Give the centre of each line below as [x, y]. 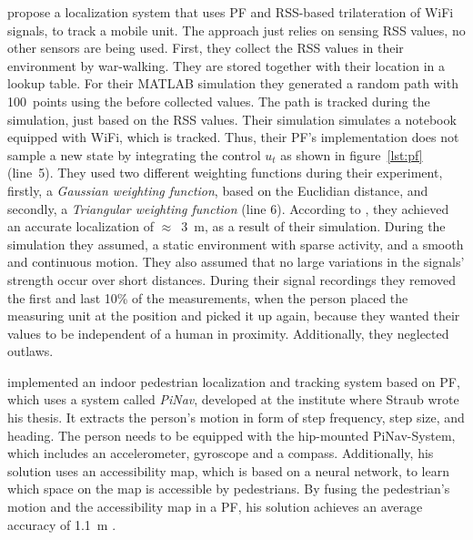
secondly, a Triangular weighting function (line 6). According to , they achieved [228, 208]
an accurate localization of [81, 226]
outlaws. [30, 351]
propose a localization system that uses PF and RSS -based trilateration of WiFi [231, 12]
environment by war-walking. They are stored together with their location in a [226, 65]
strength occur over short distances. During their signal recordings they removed [231, 279]
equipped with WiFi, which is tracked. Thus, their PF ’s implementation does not [233, 137]
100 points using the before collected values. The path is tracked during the [219, 101]
